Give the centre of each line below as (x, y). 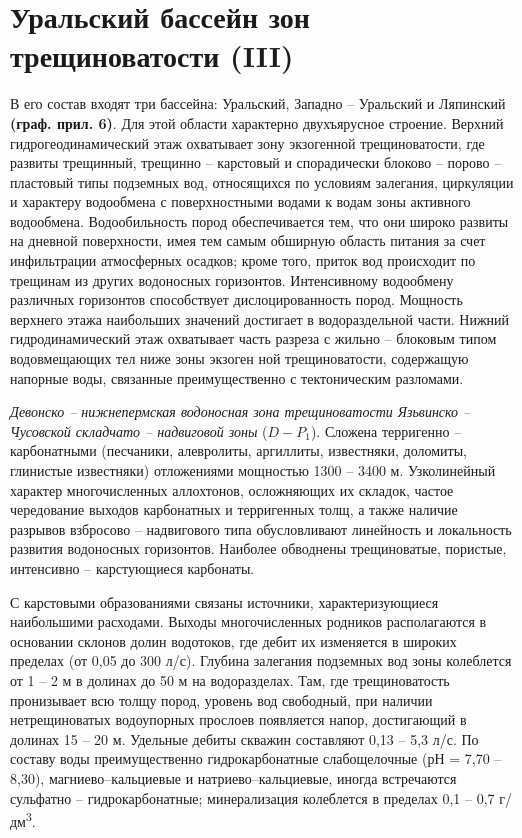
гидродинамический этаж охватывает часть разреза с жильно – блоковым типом (253, 338)
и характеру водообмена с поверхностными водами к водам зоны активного (240, 201)
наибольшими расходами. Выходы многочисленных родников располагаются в (248, 621)
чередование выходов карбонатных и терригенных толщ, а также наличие (234, 509)
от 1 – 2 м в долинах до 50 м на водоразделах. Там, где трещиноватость (230, 679)
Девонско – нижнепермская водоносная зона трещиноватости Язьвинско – (240, 411)
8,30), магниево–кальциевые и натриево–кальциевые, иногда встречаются (233, 777)
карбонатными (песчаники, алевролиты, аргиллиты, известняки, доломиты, (238, 450)
